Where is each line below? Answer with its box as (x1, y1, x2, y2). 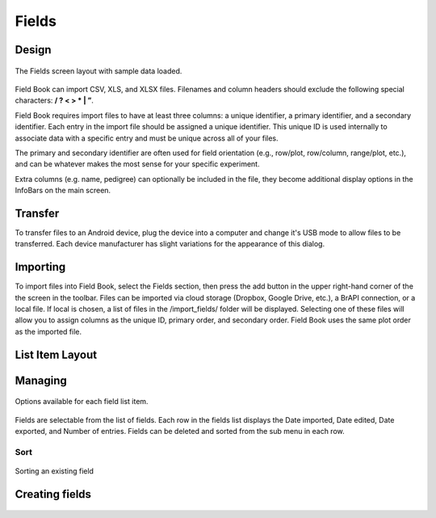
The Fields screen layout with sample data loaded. (15, 65, 182, 76)
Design (15, 43, 52, 57)
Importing (15, 260, 66, 274)
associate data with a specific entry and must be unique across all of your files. (15, 133, 279, 143)
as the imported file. (15, 326, 82, 336)
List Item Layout (15, 347, 97, 361)
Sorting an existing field (15, 466, 94, 476)
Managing (15, 373, 68, 387)
